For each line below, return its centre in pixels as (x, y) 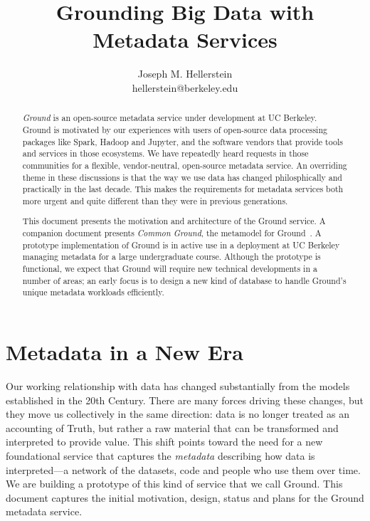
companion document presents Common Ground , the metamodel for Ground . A (172, 233)
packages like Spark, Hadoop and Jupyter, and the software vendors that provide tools (183, 141)
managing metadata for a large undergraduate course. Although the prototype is (171, 257)
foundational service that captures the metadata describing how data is (160, 455)
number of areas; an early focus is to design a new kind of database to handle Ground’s (184, 280)
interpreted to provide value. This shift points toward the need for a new (164, 442)
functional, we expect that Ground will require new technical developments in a (170, 269)
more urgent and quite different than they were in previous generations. (155, 200)
